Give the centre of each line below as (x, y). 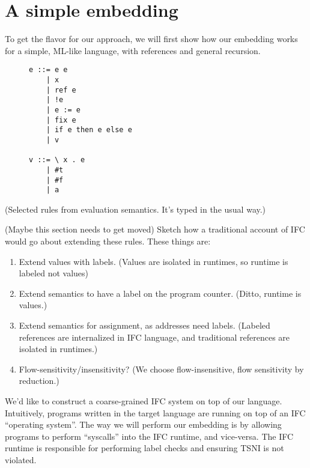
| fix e (61, 120)
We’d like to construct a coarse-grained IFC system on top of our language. (144, 400)
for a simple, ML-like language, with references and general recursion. (133, 50)
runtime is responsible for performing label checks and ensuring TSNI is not (144, 448)
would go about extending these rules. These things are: (108, 241)
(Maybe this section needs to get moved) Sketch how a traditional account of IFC (155, 229)
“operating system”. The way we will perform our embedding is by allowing (143, 424)
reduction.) (39, 381)
